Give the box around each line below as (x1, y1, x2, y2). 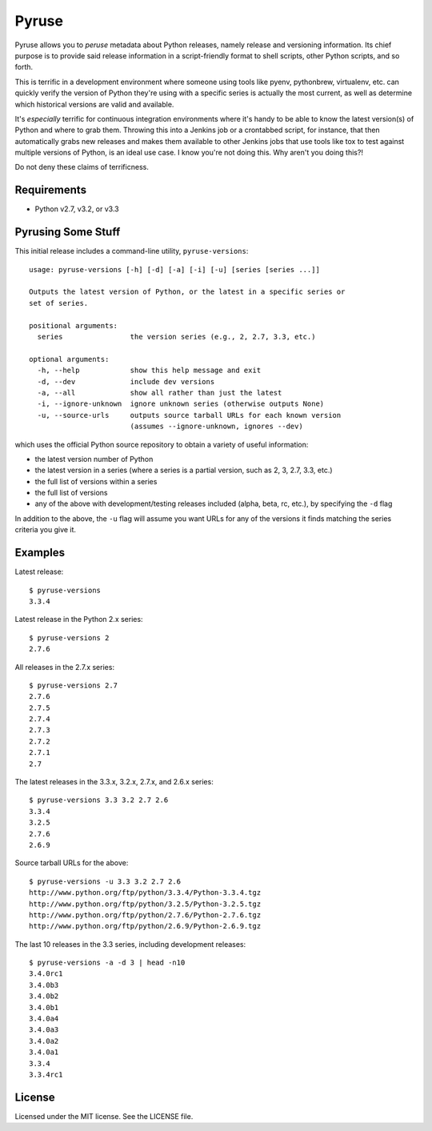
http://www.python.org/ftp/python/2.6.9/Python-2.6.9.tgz (29, 921, 262, 931)
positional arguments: (29, 321, 118, 330)
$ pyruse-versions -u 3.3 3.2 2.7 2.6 (29, 876, 182, 886)
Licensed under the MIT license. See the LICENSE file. (14, 1111, 194, 1121)
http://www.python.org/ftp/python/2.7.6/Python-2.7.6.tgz (29, 910, 262, 920)
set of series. (29, 299, 89, 307)
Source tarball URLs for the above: (14, 858, 129, 868)
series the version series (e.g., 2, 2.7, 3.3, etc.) (37, 332, 316, 341)
